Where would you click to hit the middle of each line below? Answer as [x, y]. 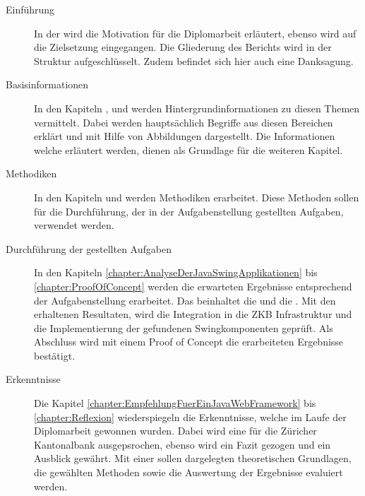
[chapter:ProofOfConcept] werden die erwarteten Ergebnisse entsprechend [193, 286]
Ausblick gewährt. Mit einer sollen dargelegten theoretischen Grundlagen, [193, 458]
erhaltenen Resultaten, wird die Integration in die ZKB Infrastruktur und [193, 314]
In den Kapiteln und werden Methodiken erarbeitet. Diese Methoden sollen [197, 197]
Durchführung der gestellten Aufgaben [89, 248]
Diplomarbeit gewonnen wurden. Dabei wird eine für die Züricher [175, 431]
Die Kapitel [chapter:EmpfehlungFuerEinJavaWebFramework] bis [175, 403]
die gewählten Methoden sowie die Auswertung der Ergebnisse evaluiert [189, 472]
